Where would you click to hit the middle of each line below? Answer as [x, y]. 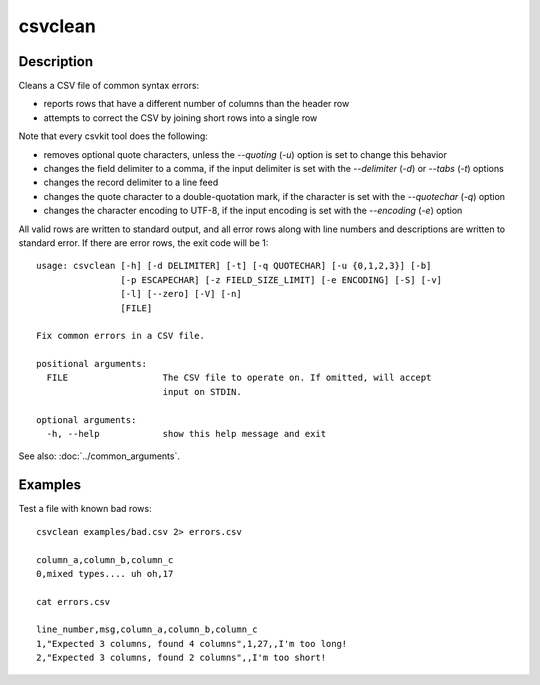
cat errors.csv [73, 601]
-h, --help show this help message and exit [186, 434]
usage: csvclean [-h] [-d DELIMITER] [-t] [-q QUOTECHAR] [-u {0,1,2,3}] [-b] [234, 266]
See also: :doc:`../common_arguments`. [99, 456]
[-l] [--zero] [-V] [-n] [181, 294]
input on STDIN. [202, 391]
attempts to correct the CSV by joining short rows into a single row [180, 117]
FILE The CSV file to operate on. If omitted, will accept [239, 378]
